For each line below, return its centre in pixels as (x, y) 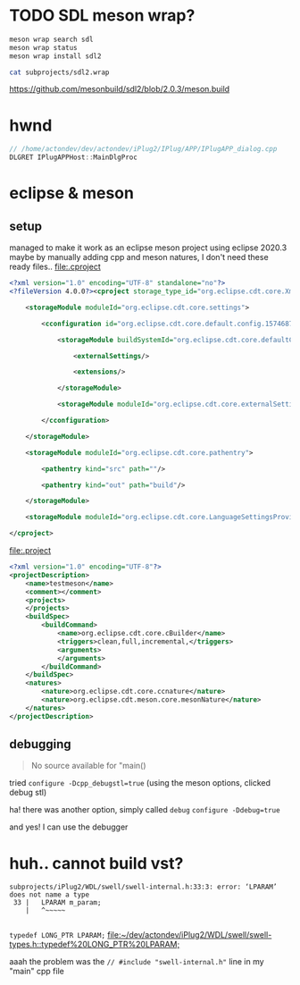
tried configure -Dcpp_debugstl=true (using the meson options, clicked (140, 783)
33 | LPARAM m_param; (57, 903)
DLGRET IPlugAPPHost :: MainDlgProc (74, 157)
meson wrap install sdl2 (55, 56)
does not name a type (50, 895)
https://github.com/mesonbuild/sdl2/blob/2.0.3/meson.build (120, 89)
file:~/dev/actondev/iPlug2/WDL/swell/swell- (189, 935)
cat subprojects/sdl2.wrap (59, 72)
